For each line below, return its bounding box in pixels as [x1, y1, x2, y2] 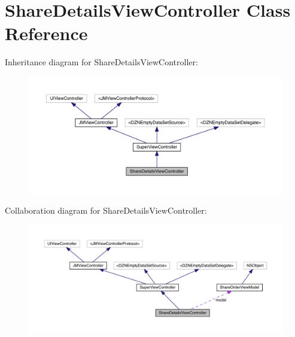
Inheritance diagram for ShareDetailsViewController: [5, 56, 198, 68]
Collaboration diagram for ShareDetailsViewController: [5, 204, 207, 216]
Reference [5, 21, 88, 45]
